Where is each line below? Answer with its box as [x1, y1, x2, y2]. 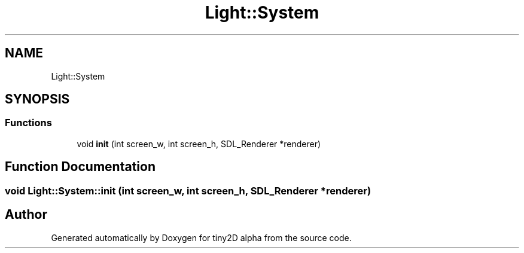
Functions [5, 117, 52, 129]
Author [5, 207, 47, 222]
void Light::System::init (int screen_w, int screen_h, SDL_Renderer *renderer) [5, 184, 371, 197]
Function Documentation [5, 159, 156, 175]
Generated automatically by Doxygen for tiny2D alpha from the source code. [51, 232, 352, 243]
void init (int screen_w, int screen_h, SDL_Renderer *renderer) [77, 138, 321, 149]
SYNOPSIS [5, 92, 70, 107]
